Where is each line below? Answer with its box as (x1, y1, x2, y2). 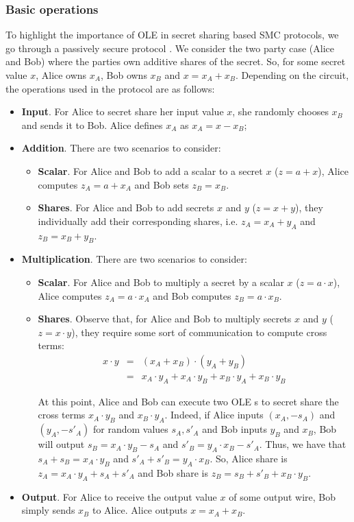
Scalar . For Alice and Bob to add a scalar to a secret (38, 163, 263, 178)
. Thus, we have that (259, 437, 346, 451)
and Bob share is (138, 465, 209, 479)
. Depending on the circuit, (235, 68, 349, 82)
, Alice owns (36, 68, 87, 82)
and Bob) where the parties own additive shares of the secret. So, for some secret (5, 54, 346, 69)
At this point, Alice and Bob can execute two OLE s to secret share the (38, 394, 339, 408)
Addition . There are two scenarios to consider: (21, 141, 221, 155)
